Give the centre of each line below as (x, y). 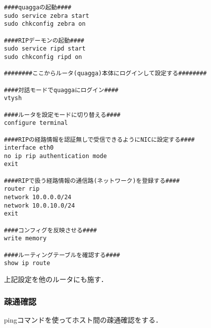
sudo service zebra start (47, 16)
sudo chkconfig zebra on (45, 24)
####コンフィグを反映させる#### (51, 230)
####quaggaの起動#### (38, 7)
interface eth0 (29, 148)
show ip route (27, 263)
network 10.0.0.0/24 (38, 197)
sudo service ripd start (45, 49)
